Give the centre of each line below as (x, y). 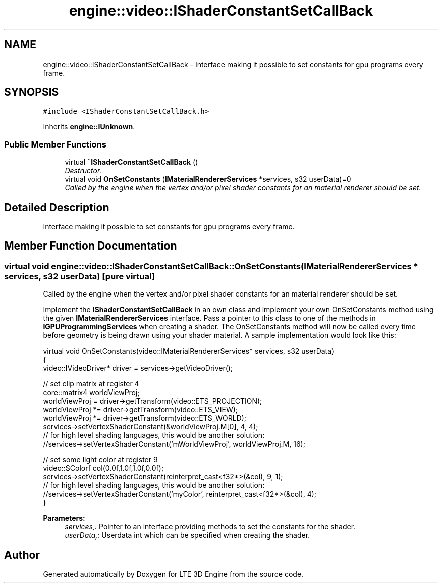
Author (22, 555)
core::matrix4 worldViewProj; (91, 393)
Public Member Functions (55, 144)
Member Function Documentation (91, 246)
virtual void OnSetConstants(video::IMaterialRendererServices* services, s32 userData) (189, 351)
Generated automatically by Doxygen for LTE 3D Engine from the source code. (173, 574)
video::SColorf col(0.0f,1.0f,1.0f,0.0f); (103, 468)
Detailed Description (57, 207)
